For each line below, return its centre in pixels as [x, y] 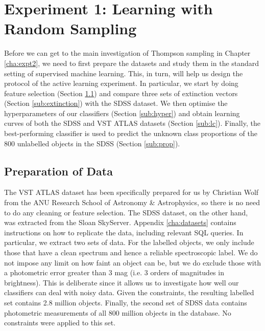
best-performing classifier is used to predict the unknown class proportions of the [131, 133]
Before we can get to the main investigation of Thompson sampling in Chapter [127, 53]
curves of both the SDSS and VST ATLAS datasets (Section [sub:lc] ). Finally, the [132, 123]
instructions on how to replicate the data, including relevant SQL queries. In [124, 232]
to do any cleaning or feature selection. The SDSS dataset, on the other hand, [126, 212]
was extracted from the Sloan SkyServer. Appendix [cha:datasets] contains [120, 222]
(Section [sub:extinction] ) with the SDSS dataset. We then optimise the [116, 103]
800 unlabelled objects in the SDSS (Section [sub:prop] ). [92, 143]
